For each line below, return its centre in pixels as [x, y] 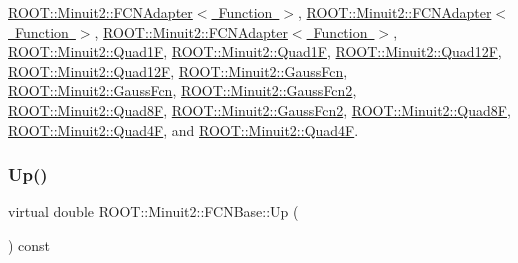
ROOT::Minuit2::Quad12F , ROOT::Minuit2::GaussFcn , [178, 70]
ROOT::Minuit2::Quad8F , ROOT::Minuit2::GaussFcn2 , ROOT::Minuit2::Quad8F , [259, 109]
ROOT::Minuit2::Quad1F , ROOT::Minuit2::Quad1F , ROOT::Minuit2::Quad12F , [255, 51]
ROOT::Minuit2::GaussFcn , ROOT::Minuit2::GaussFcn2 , [182, 90]
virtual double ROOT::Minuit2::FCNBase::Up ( [153, 211]
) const [29, 244]
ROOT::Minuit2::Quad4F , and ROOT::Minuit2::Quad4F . [183, 129]
